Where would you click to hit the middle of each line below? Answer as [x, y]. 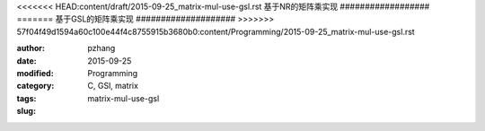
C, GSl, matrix [113, 86]
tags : [26, 98]
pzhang [101, 48]
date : [26, 61]
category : [35, 86]
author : [31, 48]
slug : [26, 111]
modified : [35, 73]
